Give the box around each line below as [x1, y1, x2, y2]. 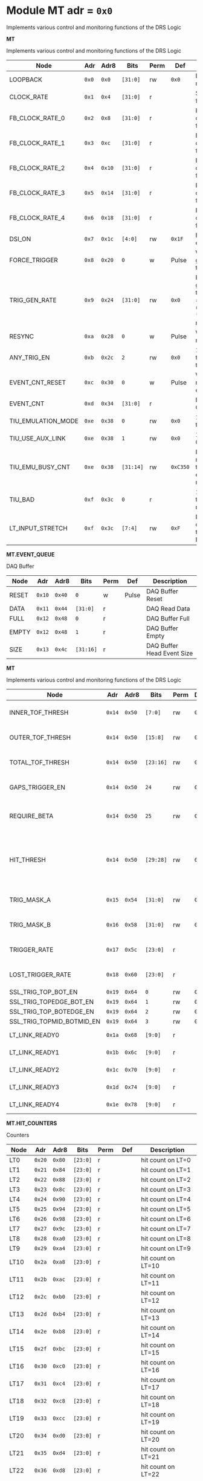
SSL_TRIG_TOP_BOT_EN [9, 987, 78, 996]
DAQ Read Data [146, 604, 190, 613]
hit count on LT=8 [141, 1234, 192, 1242]
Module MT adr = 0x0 [6, 4, 113, 18]
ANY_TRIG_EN [9, 353, 50, 361]
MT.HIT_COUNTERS [6, 1119, 57, 1127]
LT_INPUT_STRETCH [9, 524, 68, 532]
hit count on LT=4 [141, 1195, 192, 1203]
